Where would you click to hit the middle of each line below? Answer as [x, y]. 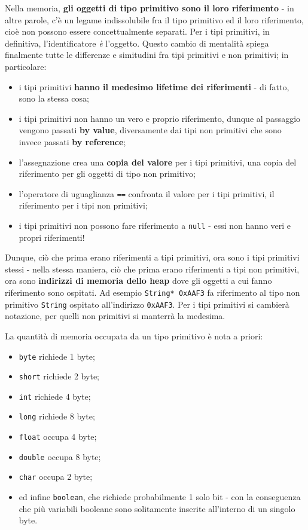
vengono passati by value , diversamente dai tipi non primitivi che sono [150, 130]
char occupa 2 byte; [56, 477]
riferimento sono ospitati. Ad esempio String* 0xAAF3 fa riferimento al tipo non [153, 292]
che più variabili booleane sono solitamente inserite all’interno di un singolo [157, 508]
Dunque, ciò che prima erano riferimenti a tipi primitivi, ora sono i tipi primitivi [152, 257]
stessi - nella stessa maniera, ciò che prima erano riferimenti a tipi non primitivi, [152, 269]
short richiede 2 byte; [59, 376]
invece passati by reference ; [72, 141]
